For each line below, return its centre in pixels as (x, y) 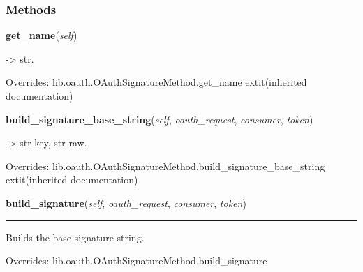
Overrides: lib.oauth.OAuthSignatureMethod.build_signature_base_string (165, 166)
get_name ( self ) (42, 35)
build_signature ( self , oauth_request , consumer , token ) (126, 203)
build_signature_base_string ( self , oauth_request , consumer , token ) (160, 119)
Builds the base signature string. (75, 237)
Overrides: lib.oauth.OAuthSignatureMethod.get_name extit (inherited (156, 82)
